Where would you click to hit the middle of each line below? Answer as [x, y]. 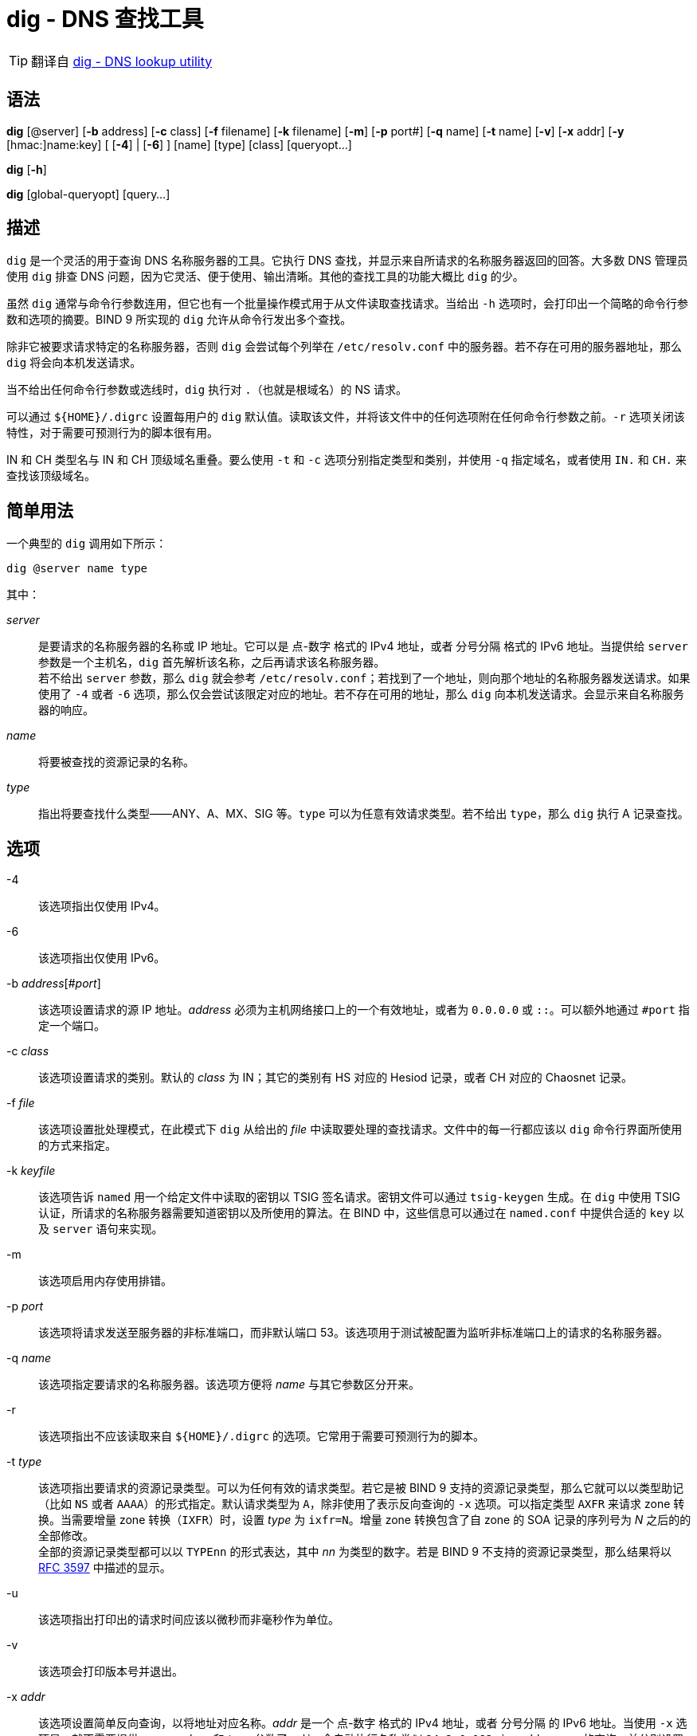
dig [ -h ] [27, 169]
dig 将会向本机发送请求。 [74, 363]
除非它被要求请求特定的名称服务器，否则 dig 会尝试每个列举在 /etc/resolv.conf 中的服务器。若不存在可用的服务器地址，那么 [344, 347]
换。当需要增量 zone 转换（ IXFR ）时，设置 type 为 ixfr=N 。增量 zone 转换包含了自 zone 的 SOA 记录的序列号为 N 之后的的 [365, 1520]
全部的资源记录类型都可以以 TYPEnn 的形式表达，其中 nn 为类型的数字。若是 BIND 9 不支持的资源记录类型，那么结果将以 [355, 1552]
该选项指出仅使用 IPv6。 [102, 958]
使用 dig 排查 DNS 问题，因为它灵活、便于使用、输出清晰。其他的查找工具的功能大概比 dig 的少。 [265, 277]
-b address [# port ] [54, 984]
